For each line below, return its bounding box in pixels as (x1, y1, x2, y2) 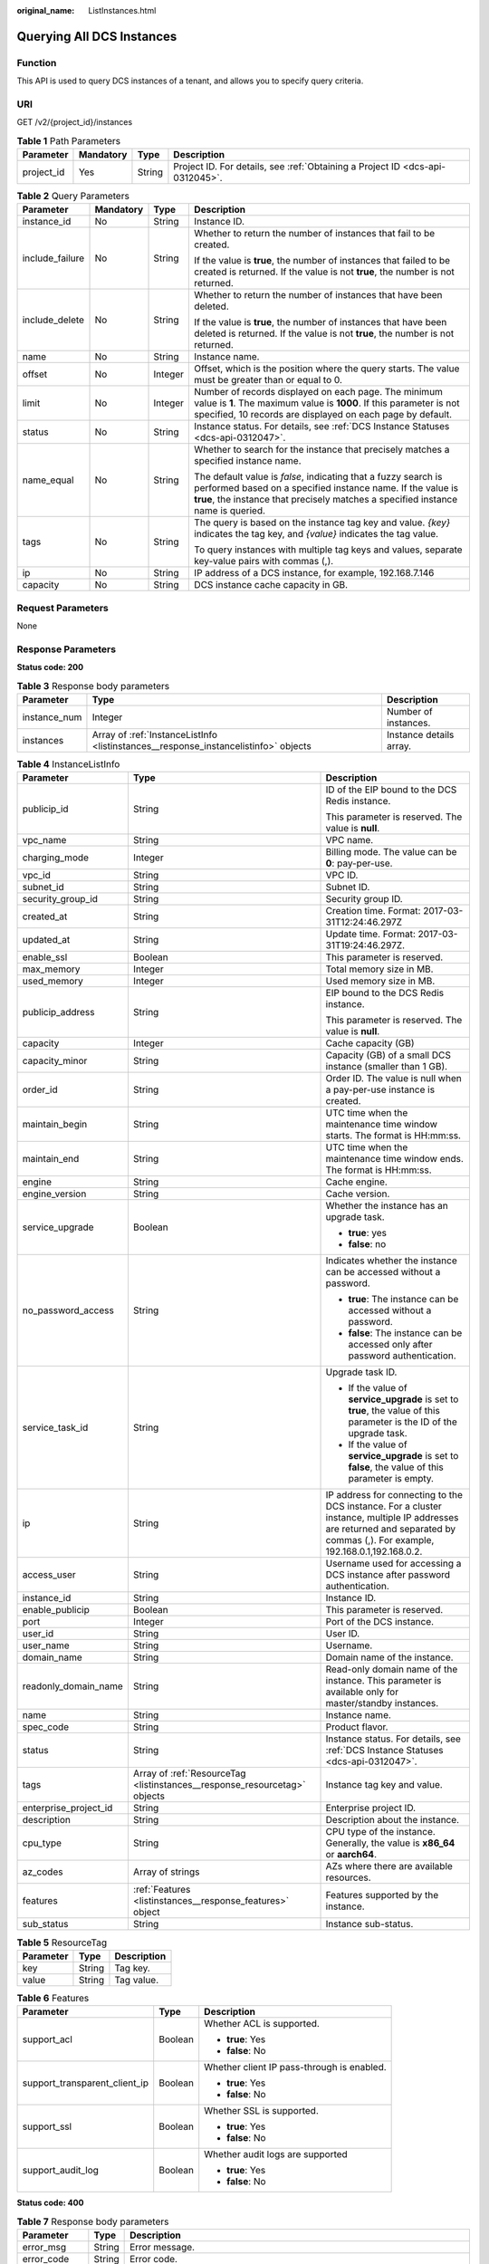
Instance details (386, 729, 455, 742)
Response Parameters (16, 643, 117, 656)
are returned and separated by (325, 1522, 456, 1535)
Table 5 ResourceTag (16, 1936, 108, 1949)
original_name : (16, 5, 75, 15)
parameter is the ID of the (348, 1415, 457, 1428)
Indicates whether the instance (325, 1254, 457, 1267)
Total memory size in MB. (325, 963, 434, 975)
